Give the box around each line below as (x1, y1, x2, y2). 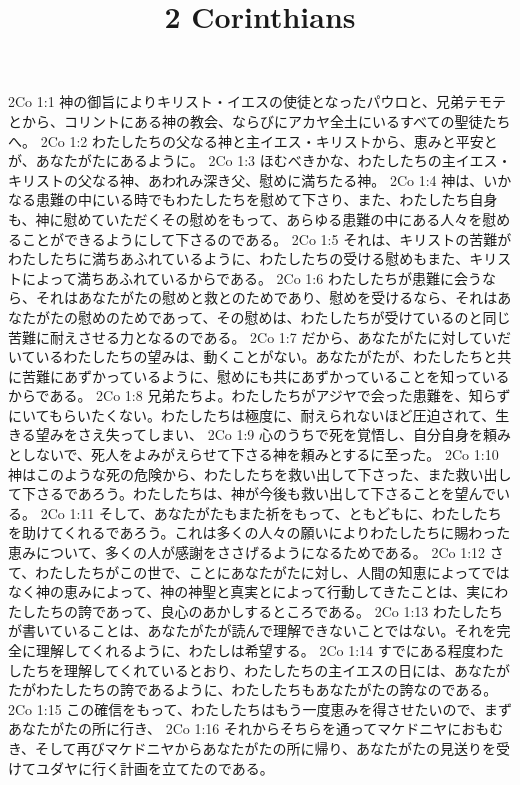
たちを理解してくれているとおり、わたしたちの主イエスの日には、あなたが (21, 659, 511, 680)
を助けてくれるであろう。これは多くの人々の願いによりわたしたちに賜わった (8, 522, 511, 543)
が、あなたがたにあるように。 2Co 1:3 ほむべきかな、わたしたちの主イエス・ (8, 150, 512, 171)
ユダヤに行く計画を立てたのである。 (35, 757, 274, 778)
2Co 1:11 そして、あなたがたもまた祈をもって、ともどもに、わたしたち (40, 502, 502, 523)
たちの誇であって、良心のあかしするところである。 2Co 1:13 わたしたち (35, 600, 504, 621)
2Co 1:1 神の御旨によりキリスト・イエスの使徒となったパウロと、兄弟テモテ (8, 91, 506, 112)
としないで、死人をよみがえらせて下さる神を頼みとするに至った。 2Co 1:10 (8, 444, 499, 465)
